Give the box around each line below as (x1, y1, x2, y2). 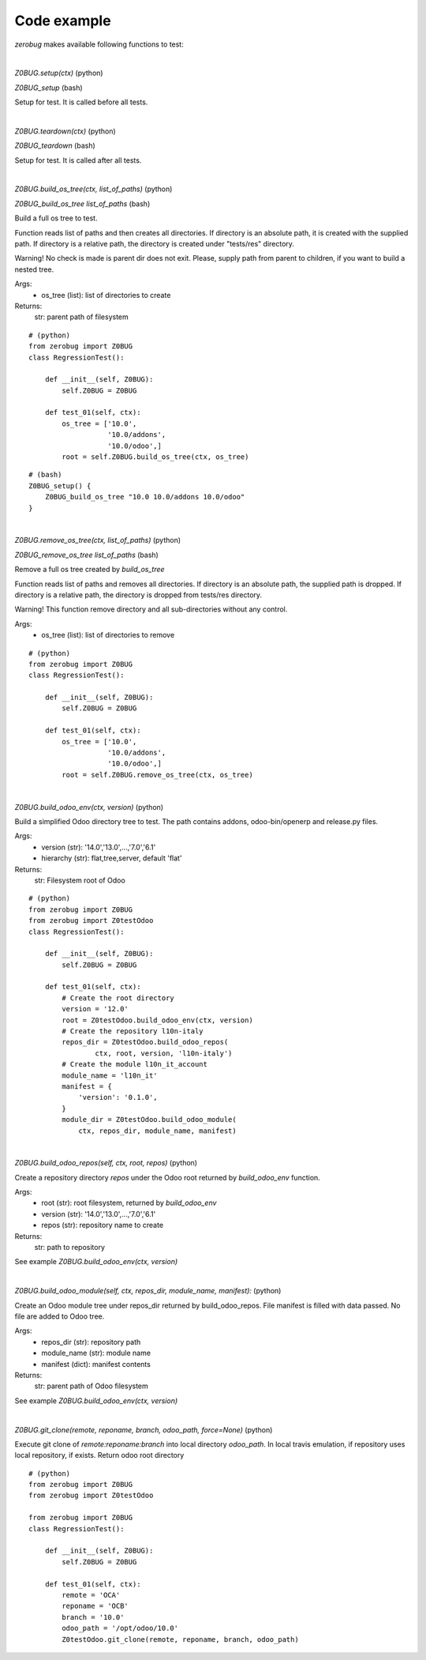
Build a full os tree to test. (14, 213, 98, 223)
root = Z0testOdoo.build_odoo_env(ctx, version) (62, 1015, 254, 1025)
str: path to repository (34, 1243, 106, 1252)
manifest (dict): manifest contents (41, 1359, 151, 1368)
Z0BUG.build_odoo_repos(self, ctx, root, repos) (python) (14, 1158, 197, 1168)
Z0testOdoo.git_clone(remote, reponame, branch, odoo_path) (62, 1635, 299, 1643)
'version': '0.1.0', (78, 1093, 158, 1102)
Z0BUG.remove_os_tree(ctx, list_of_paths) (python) (14, 536, 181, 545)
